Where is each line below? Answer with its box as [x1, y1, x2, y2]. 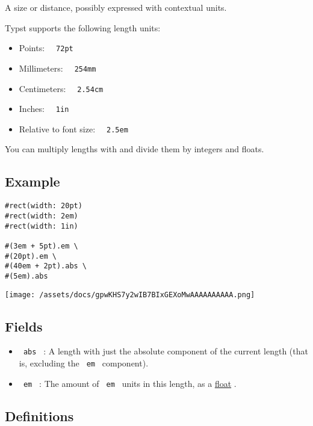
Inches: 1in [19, 102, 69, 115]
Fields [5, 316, 43, 335]
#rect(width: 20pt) [5, 202, 82, 211]
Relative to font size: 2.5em [19, 122, 128, 135]
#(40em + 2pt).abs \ [5, 262, 87, 271]
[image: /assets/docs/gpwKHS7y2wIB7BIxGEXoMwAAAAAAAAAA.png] [5, 290, 255, 299]
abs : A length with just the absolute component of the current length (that [23, 345, 308, 357]
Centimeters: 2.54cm [19, 82, 104, 94]
